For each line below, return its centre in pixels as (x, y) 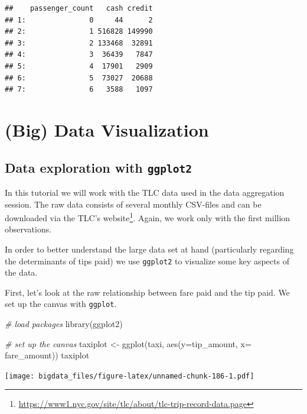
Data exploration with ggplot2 (98, 167)
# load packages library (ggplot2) (64, 324)
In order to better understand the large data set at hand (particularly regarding (149, 249)
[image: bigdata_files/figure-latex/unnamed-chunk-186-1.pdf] (130, 376)
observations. (28, 229)
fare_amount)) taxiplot (47, 355)
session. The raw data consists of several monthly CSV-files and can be (133, 204)
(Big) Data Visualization (107, 129)
